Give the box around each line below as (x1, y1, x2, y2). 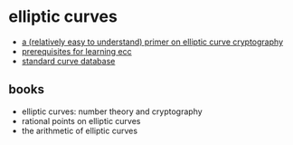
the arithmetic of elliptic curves (21, 125, 137, 136)
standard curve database (21, 55, 116, 66)
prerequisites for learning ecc (21, 45, 132, 56)
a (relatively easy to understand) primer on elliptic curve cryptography (21, 36, 284, 47)
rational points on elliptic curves (21, 115, 141, 126)
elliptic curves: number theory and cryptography (21, 106, 203, 117)
